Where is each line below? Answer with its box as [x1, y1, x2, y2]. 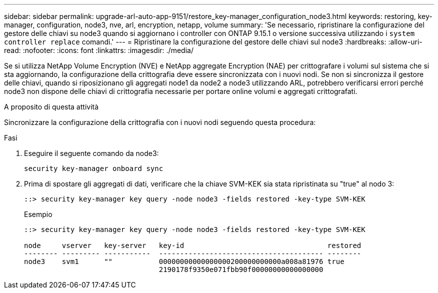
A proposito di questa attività [4, 102, 99, 111]
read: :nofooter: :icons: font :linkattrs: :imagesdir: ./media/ [4, 46, 193, 54]
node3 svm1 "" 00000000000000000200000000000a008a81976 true [24, 257, 344, 265]
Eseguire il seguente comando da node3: [24, 149, 159, 157]
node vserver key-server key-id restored [24, 241, 361, 249]
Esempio [24, 210, 52, 218]
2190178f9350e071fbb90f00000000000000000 [158, 265, 323, 273]
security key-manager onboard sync [24, 164, 163, 172]
